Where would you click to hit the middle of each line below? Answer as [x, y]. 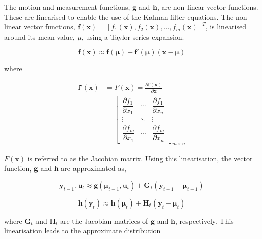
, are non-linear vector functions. [208, 7]
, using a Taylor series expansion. [133, 36]
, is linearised [226, 27]
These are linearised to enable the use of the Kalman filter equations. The [119, 16]
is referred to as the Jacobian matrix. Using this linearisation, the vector [140, 158]
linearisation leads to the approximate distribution [82, 231]
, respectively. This [204, 220]
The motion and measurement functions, [67, 7]
